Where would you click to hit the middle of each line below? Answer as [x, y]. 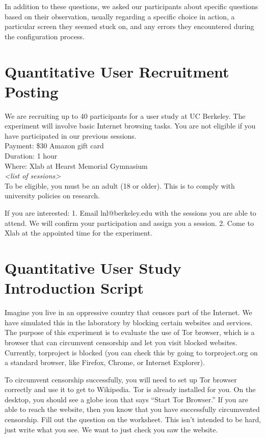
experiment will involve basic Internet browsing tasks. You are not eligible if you [130, 126]
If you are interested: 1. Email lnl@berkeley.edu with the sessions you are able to [130, 213]
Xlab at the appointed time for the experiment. [78, 233]
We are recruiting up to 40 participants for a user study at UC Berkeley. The [125, 115]
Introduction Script [74, 288]
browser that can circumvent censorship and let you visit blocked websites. [121, 342]
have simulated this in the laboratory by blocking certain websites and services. [129, 322]
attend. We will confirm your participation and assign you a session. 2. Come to [129, 223]
